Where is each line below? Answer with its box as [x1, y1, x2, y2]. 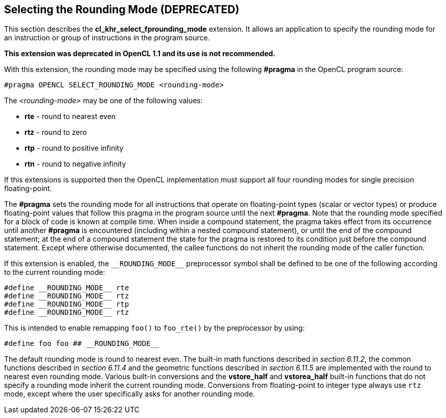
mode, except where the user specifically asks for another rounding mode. [4, 389, 255, 399]
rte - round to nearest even [25, 112, 116, 121]
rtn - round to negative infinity [25, 159, 126, 169]
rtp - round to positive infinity [25, 144, 124, 153]
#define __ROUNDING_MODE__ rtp [4, 300, 129, 309]
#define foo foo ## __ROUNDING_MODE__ [4, 339, 159, 348]
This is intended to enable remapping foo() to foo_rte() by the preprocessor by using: [4, 323, 305, 333]
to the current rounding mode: [4, 268, 105, 277]
